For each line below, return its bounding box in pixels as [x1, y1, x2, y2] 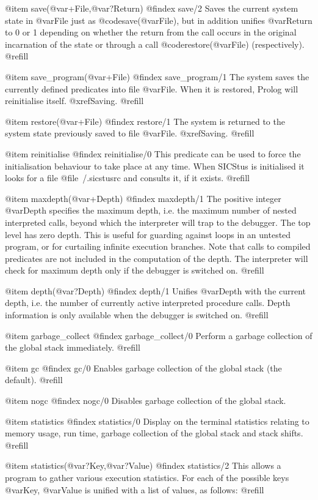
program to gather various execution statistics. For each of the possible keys [5, 471, 289, 483]
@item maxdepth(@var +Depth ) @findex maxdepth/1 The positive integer [5, 192, 281, 204]
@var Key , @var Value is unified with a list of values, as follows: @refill [5, 483, 264, 496]
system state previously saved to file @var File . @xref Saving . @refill [5, 127, 255, 140]
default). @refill [5, 373, 63, 386]
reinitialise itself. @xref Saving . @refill [5, 94, 144, 107]
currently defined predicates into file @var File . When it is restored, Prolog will [5, 82, 298, 95]
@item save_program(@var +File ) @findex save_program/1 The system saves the [5, 70, 309, 83]
